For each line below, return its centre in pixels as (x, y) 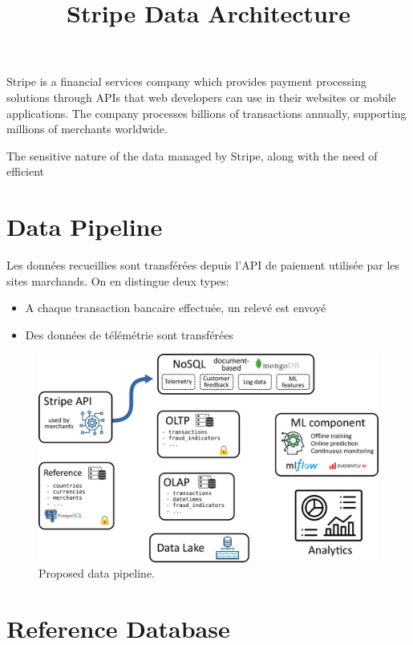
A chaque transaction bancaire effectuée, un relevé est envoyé (176, 308)
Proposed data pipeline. (97, 573)
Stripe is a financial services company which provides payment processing (186, 81)
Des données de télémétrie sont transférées (130, 334)
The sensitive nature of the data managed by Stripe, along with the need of (192, 155)
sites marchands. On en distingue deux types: (118, 280)
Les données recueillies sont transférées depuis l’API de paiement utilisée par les (203, 265)
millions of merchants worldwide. (87, 129)
